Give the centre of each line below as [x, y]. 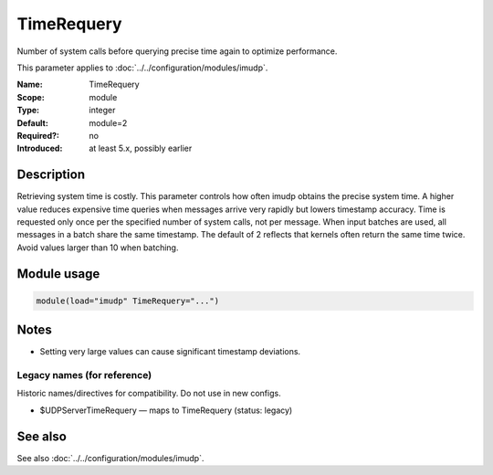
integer [102, 111]
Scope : [31, 97]
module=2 [108, 122]
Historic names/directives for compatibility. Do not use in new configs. [149, 394]
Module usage [58, 274]
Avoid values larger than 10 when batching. [98, 248]
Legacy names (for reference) [84, 375]
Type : [28, 111]
